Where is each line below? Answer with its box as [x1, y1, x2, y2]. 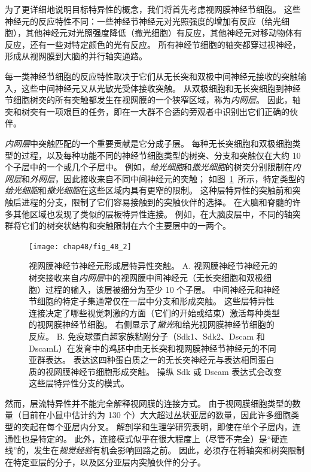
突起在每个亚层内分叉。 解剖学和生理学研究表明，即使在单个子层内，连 [21, 420, 301, 433]
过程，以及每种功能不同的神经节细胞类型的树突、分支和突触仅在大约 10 [21, 149, 301, 161]
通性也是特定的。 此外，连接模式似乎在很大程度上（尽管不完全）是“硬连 [5, 432, 288, 444]
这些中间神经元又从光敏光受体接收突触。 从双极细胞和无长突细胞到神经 [21, 81, 301, 94]
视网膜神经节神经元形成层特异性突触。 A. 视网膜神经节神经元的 [29, 259, 278, 272]
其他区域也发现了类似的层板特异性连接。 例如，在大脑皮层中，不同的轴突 [13, 207, 301, 220]
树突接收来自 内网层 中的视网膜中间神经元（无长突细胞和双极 [29, 271, 263, 283]
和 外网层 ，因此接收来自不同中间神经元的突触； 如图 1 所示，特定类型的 [22, 172, 305, 184]
